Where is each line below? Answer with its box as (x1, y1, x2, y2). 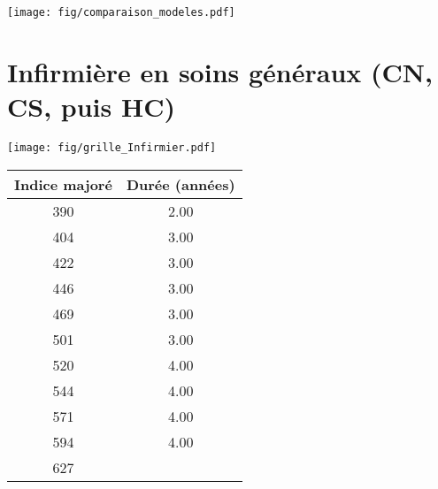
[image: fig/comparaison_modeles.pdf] (7, 6, 235, 19)
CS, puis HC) (7, 88, 175, 125)
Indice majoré (14, 173, 112, 195)
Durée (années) (126, 173, 235, 195)
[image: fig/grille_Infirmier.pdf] (7, 141, 217, 154)
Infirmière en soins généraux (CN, (7, 53, 433, 89)
